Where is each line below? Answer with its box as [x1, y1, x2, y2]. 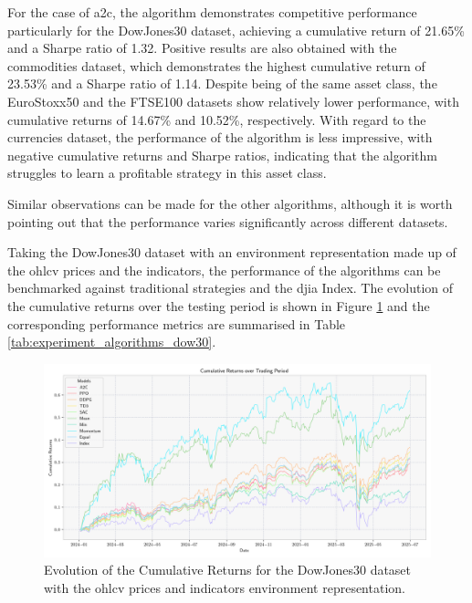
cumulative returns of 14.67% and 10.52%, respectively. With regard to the [7, 109, 426, 129]
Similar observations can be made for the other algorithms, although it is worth [7, 193, 453, 213]
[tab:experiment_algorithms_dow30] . [7, 332, 216, 351]
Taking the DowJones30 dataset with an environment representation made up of [7, 243, 456, 262]
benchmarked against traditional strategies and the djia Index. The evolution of [7, 278, 454, 297]
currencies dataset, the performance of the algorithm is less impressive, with [7, 128, 433, 147]
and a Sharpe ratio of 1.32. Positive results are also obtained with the [7, 38, 397, 57]
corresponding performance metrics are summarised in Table [7, 314, 346, 333]
